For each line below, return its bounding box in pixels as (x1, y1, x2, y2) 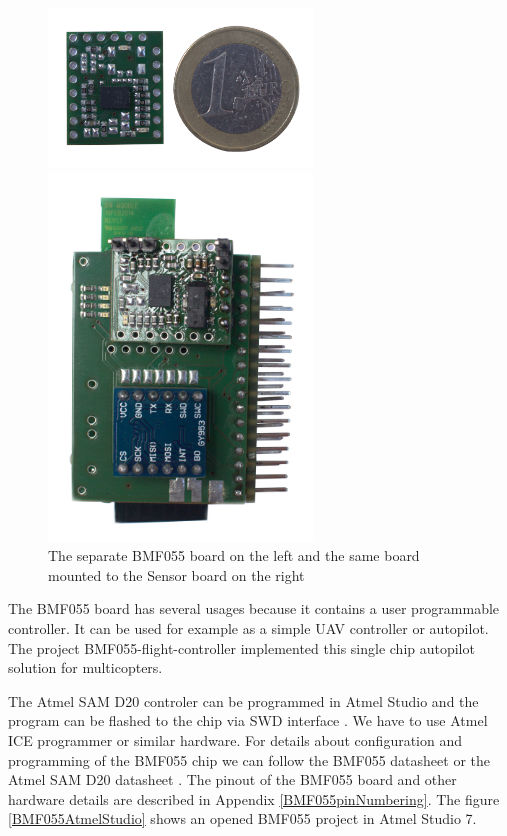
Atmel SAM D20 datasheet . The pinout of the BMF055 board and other (8, 769, 457, 790)
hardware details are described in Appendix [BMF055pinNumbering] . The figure (8, 788, 500, 809)
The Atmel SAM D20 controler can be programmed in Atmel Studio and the (8, 690, 479, 711)
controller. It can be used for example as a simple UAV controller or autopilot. (8, 617, 489, 638)
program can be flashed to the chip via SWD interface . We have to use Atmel (8, 710, 488, 731)
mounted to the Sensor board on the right (48, 564, 305, 585)
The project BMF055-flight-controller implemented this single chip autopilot (8, 637, 475, 658)
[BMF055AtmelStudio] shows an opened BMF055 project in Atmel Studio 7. (8, 808, 477, 829)
